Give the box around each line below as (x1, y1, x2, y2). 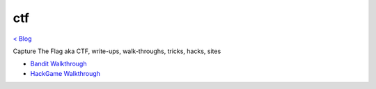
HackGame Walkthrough (30, 69, 101, 77)
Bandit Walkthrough (30, 59, 87, 68)
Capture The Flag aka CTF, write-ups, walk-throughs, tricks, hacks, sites (13, 47, 221, 55)
